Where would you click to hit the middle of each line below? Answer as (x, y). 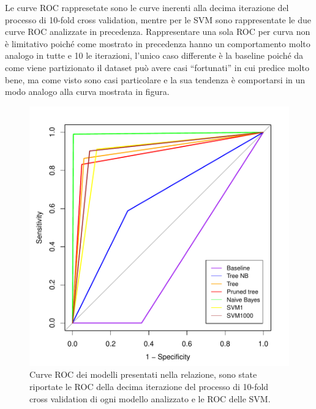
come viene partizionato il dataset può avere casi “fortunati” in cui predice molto (157, 67)
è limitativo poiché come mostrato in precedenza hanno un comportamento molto (158, 43)
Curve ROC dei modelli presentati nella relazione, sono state (143, 374)
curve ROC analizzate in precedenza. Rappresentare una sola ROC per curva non (158, 32)
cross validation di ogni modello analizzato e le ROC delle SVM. (150, 398)
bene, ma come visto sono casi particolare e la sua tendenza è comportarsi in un (155, 79)
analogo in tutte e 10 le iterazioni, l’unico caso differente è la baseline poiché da (154, 55)
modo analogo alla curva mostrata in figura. (87, 92)
